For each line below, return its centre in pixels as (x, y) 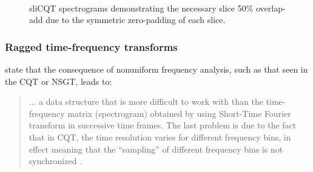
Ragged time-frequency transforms (91, 46)
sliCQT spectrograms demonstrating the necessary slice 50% (141, 8)
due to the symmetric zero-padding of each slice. (136, 20)
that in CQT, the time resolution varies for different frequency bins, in (160, 137)
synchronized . (56, 161)
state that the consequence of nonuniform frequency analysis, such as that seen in (156, 69)
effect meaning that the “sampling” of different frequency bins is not (156, 149)
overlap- (271, 8)
